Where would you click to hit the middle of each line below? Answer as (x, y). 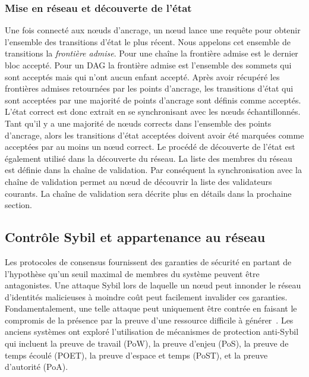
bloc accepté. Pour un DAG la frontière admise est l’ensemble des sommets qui (148, 65)
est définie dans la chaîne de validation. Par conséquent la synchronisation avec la (153, 170)
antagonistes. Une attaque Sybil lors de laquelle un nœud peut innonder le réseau (153, 285)
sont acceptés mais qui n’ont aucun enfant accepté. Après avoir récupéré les (142, 76)
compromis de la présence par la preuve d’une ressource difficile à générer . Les (149, 320)
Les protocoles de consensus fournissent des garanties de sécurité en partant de (148, 261)
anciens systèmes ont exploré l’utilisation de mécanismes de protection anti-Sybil (152, 332)
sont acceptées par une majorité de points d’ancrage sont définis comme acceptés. (153, 100)
